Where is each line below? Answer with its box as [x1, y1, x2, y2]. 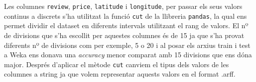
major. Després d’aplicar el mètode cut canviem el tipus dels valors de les [4, 59, 229, 69]
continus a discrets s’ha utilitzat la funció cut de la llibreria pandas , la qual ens [4, 10, 247, 21]
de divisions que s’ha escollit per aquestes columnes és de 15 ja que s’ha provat [4, 30, 245, 40]
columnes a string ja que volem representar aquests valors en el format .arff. [4, 69, 236, 79]
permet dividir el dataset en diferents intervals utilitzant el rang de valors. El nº [4, 20, 249, 31]
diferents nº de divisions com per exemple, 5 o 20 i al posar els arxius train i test [4, 40, 251, 50]
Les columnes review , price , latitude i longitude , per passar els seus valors [4, 1, 243, 11]
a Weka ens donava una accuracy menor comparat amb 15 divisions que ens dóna [4, 49, 252, 60]
